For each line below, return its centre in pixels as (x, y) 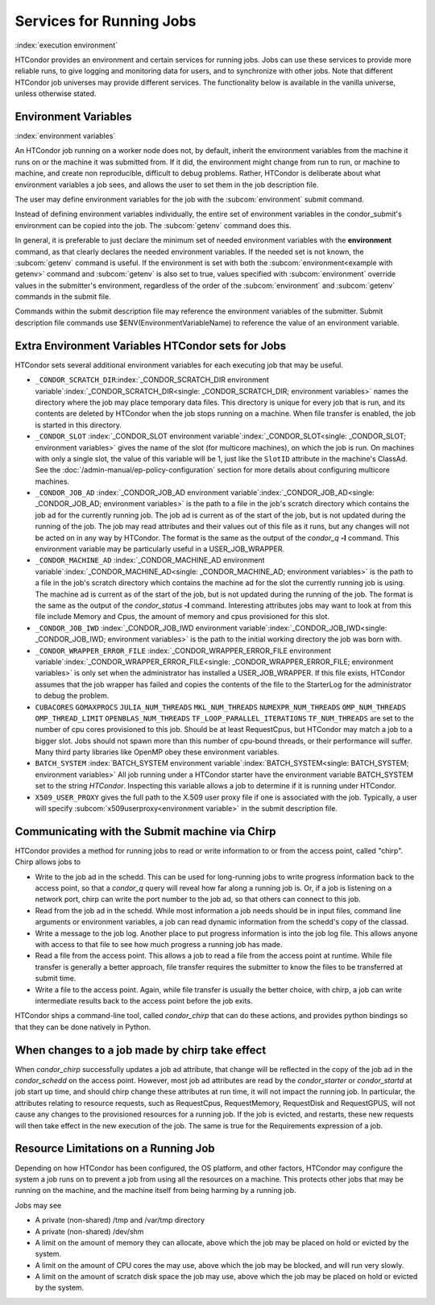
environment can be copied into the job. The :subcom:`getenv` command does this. (153, 225)
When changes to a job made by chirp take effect (141, 1050)
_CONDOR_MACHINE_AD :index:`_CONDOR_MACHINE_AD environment (150, 560)
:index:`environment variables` (65, 136)
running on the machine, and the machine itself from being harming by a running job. (156, 1191)
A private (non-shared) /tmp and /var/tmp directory (120, 1220)
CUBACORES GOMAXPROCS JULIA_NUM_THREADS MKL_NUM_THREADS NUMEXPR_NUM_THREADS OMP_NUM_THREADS (221, 707)
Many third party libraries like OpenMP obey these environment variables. (157, 752)
